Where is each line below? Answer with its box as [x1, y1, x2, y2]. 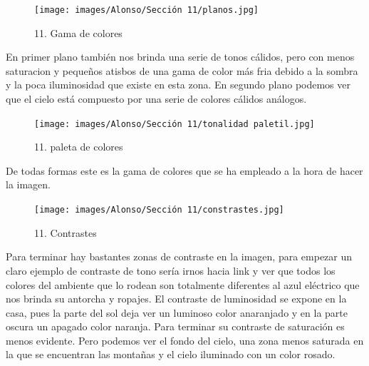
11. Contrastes [34, 225, 97, 240]
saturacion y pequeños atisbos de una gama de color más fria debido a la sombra [6, 63, 358, 78]
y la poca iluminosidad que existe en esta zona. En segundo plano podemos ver [6, 77, 351, 92]
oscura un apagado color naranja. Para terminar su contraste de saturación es [6, 319, 345, 334]
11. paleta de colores [34, 139, 123, 154]
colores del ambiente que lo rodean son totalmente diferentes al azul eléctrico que [6, 277, 360, 292]
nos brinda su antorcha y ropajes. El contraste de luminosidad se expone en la [6, 291, 347, 306]
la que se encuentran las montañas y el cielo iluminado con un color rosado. [6, 347, 336, 362]
